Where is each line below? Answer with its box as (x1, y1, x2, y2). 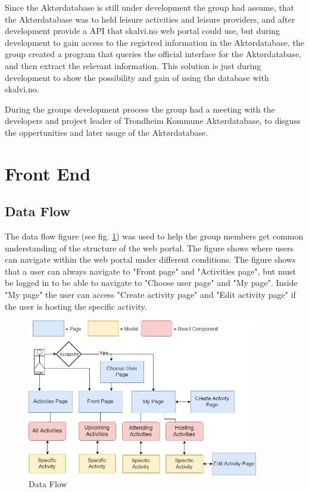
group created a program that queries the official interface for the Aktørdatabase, (5, 48, 302, 60)
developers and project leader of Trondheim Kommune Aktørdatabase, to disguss (5, 114, 301, 127)
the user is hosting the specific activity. (5, 300, 147, 312)
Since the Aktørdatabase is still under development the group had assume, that (5, 1, 295, 13)
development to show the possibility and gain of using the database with (5, 71, 269, 83)
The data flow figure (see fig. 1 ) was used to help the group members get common (5, 230, 304, 242)
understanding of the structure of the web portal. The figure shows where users (5, 241, 294, 254)
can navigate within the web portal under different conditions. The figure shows (5, 253, 296, 266)
